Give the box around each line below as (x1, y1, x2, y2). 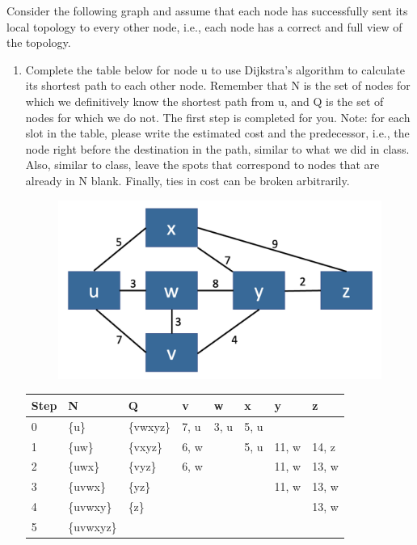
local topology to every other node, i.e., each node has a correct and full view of (6, 18, 402, 35)
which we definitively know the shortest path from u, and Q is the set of (25, 92, 384, 109)
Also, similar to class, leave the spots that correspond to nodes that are (25, 156, 380, 173)
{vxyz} (128, 437, 163, 454)
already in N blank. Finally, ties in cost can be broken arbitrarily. (25, 171, 350, 188)
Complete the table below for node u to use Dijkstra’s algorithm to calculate (25, 61, 405, 78)
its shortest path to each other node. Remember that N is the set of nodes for (25, 77, 411, 94)
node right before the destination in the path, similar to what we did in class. (25, 140, 410, 157)
